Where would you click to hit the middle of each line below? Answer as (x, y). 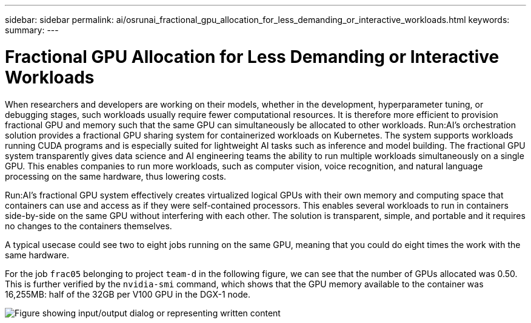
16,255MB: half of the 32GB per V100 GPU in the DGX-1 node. (128, 294)
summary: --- (32, 30)
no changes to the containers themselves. (88, 226)
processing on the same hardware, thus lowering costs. (116, 176)
